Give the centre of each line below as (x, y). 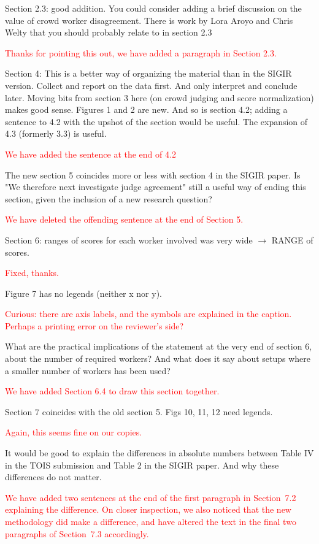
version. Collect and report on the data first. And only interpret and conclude (151, 85)
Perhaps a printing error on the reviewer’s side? (94, 325)
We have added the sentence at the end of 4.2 (90, 154)
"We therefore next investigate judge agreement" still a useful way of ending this (156, 187)
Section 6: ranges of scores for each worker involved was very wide (129, 239)
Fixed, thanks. (32, 273)
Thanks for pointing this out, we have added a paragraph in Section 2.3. (141, 52)
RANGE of (292, 239)
